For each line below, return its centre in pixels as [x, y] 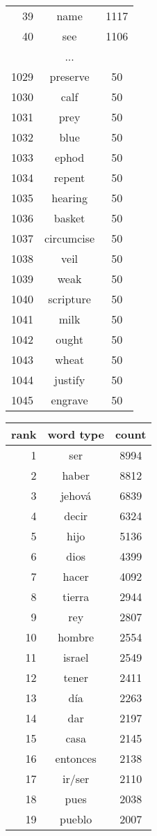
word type [76, 434]
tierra [76, 596]
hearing [69, 198]
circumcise [70, 238]
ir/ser [76, 778]
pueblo [76, 819]
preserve [69, 76]
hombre [76, 637]
